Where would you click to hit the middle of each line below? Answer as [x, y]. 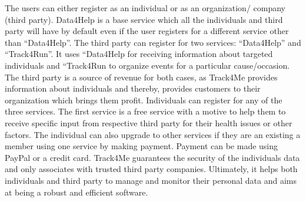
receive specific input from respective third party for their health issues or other [149, 122]
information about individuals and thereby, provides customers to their [133, 88]
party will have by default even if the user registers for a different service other [147, 31]
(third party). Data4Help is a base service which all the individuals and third [144, 19]
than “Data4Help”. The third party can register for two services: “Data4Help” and [153, 42]
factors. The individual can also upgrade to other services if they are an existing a [153, 134]
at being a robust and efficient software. [76, 192]
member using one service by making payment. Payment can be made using [142, 146]
